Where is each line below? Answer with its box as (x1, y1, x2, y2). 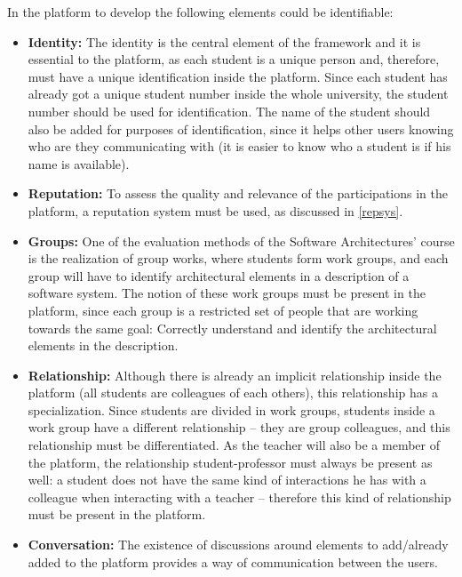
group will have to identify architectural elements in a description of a (28, 266, 410, 284)
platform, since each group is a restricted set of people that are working (28, 301, 418, 319)
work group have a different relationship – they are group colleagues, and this (28, 418, 450, 437)
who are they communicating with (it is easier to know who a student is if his (28, 137, 451, 156)
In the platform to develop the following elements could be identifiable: (7, 3, 394, 20)
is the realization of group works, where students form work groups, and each (28, 249, 449, 268)
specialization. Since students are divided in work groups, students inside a (28, 400, 435, 419)
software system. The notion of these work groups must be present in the (28, 284, 426, 302)
